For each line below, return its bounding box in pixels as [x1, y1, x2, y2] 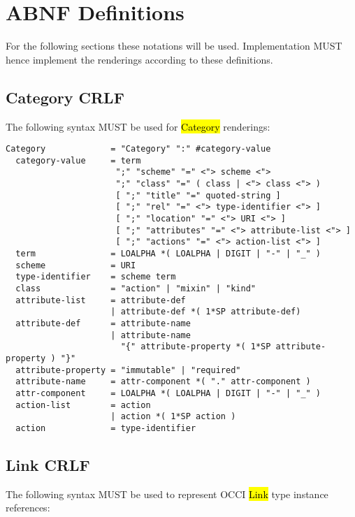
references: [6, 500, 50, 515]
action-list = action [15, 400, 151, 410]
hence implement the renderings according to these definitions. [6, 52, 273, 66]
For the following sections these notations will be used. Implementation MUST [6, 38, 342, 53]
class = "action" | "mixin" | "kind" [15, 283, 256, 293]
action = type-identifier [15, 423, 196, 433]
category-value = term [15, 155, 141, 166]
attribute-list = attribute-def [15, 295, 186, 305]
